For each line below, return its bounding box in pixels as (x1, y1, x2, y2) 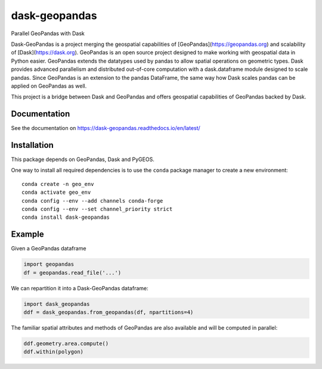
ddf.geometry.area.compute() (23, 340, 109, 347)
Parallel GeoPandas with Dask (11, 30, 85, 37)
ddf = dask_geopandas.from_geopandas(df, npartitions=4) (23, 309, 194, 316)
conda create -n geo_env (21, 181, 94, 187)
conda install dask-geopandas (21, 214, 110, 221)
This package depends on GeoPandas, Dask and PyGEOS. (11, 156, 154, 163)
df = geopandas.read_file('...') (23, 269, 122, 276)
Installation (11, 140, 54, 150)
